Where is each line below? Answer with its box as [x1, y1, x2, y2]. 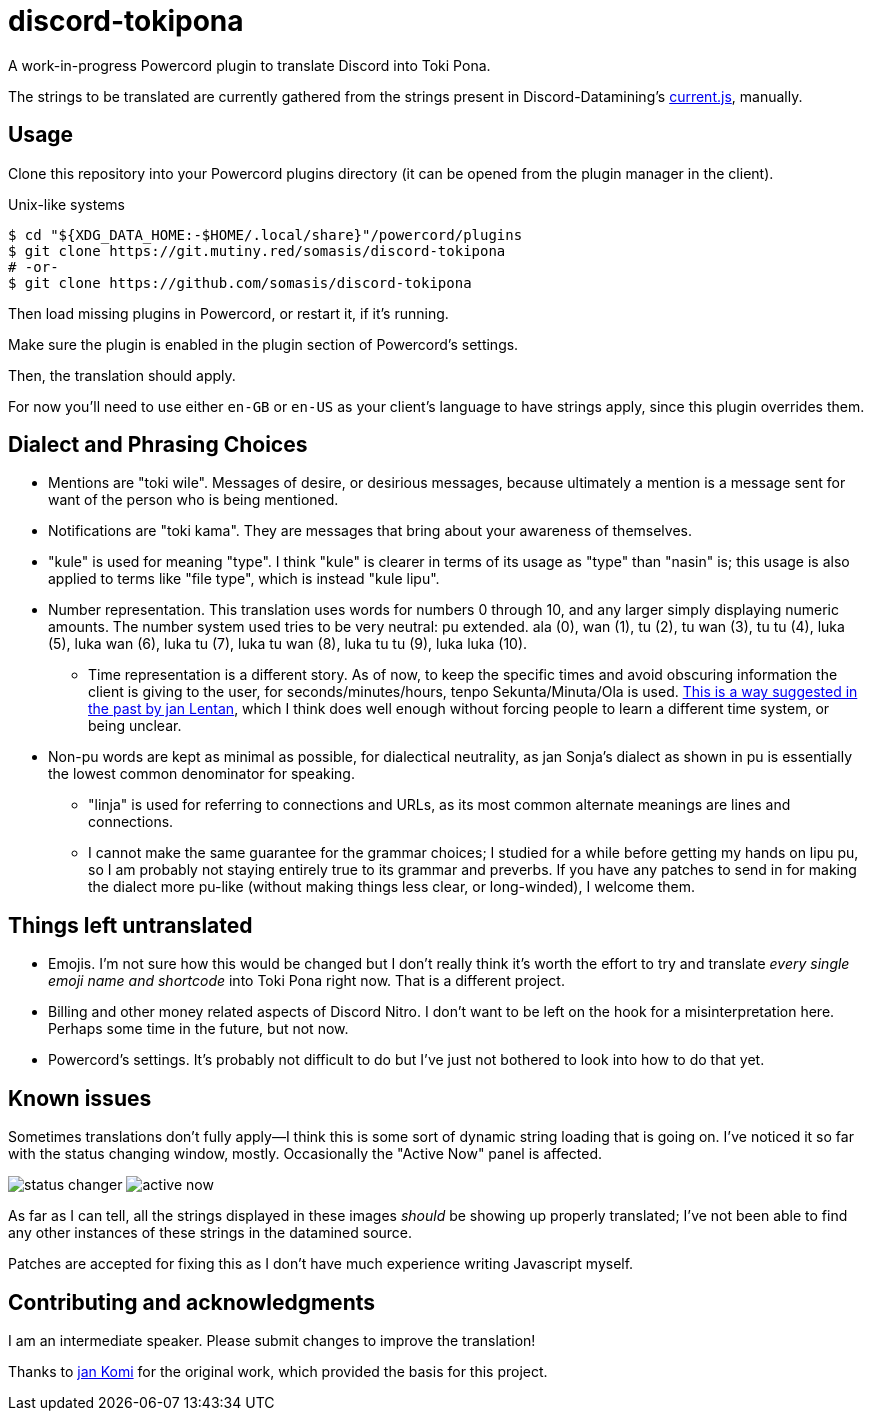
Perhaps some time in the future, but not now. [48, 1020, 349, 1038]
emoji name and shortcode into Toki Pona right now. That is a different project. [48, 972, 565, 990]
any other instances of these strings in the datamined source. [8, 1224, 413, 1242]
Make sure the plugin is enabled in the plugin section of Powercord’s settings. [8, 335, 519, 353]
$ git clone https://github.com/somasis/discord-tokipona [8, 274, 472, 291]
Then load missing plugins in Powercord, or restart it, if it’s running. [8, 304, 449, 322]
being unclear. [88, 717, 182, 735]
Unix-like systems [8, 195, 126, 213]
